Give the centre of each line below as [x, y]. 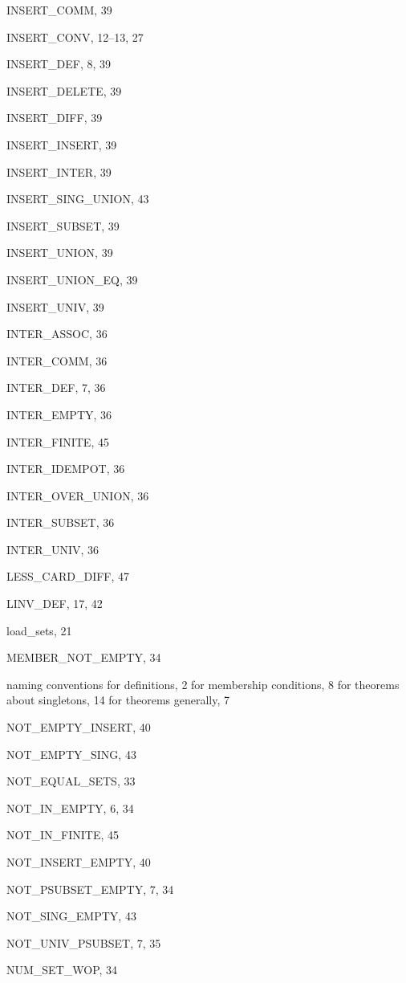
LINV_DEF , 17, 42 [55, 604]
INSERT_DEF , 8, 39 [59, 64]
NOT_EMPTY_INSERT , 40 [79, 727]
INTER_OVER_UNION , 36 [78, 495]
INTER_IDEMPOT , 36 [66, 469]
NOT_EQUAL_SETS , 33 [71, 781]
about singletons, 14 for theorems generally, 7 [118, 700]
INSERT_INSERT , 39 [62, 144]
